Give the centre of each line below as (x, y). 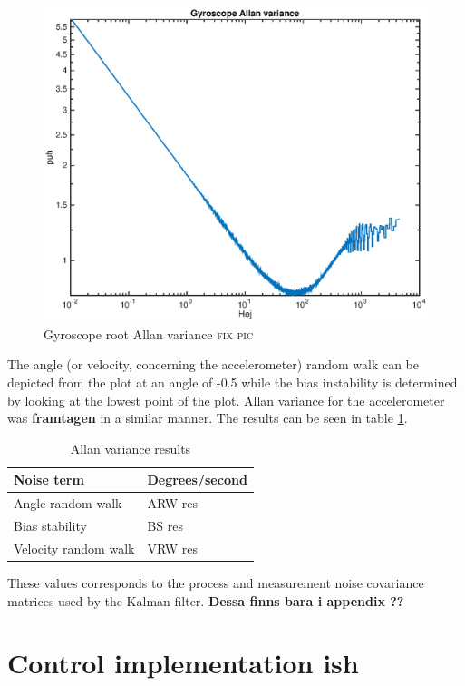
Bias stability (50, 525)
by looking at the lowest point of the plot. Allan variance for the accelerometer (226, 400)
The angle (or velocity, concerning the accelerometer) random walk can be (213, 364)
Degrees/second (197, 480)
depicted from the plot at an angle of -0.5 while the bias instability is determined (232, 382)
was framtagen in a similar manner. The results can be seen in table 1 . (208, 418)
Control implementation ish (183, 663)
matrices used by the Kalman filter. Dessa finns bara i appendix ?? (206, 600)
